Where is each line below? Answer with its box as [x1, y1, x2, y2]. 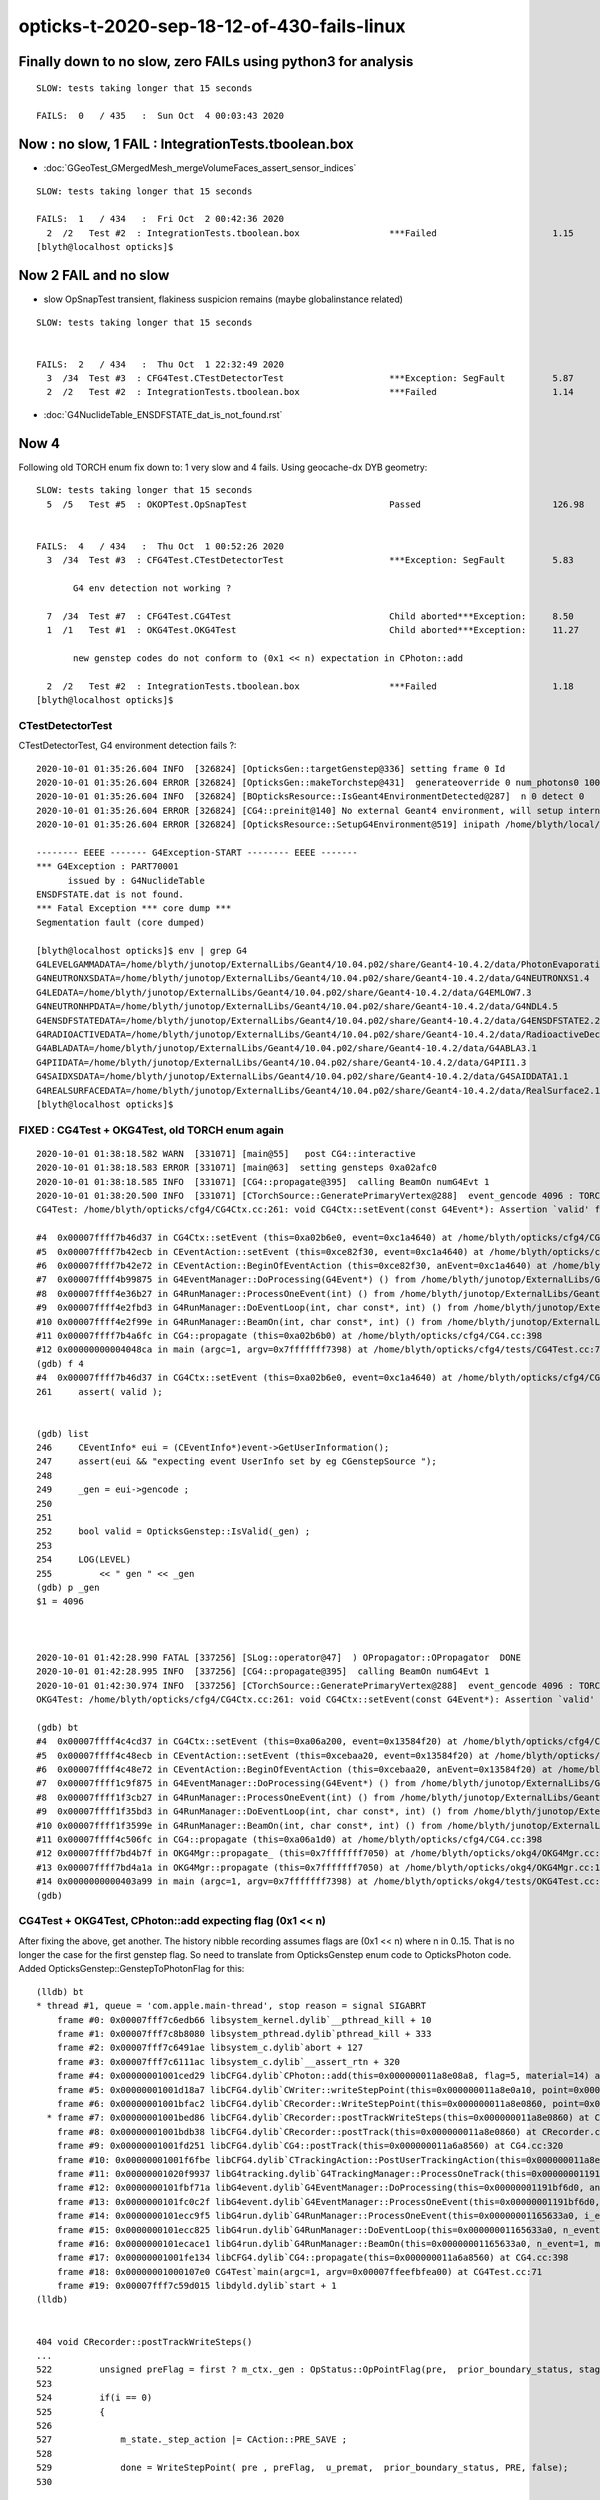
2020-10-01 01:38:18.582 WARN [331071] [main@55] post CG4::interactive [36, 1148, 416, 1159]
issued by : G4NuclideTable [67, 875, 205, 886]
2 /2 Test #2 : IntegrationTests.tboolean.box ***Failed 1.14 [46, 386, 574, 398]
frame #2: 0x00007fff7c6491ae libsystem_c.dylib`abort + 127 [56, 2042, 364, 2054]
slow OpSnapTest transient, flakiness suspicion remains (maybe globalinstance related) [43, 293, 404, 305]
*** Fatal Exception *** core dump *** [36, 903, 232, 914]
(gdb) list [36, 1428, 90, 1439]
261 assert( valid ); [36, 1386, 164, 1397]
